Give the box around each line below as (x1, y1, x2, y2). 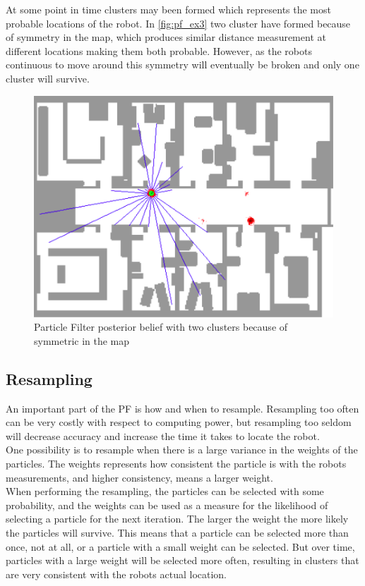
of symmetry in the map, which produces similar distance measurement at (6, 30, 326, 44)
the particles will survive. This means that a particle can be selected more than (6, 525, 349, 540)
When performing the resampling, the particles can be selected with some (6, 484, 324, 499)
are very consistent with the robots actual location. (6, 566, 227, 581)
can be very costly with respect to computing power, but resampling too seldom (6, 415, 352, 429)
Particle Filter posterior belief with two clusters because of (34, 319, 288, 334)
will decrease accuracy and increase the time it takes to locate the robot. (6, 428, 320, 443)
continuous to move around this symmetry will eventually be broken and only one (6, 57, 359, 72)
